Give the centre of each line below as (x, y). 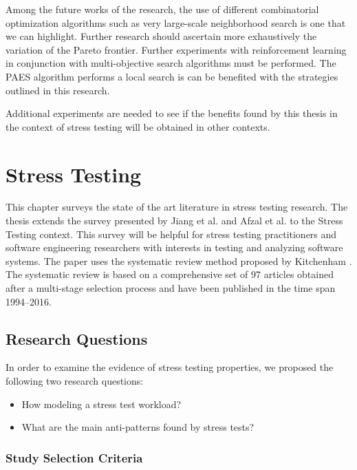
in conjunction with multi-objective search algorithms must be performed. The (171, 63)
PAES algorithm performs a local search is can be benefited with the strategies (172, 76)
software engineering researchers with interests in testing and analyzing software (174, 247)
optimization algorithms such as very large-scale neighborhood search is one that (176, 22)
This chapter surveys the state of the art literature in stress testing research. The (177, 207)
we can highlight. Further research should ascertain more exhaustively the (161, 36)
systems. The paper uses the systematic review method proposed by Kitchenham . (179, 260)
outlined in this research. (58, 90)
